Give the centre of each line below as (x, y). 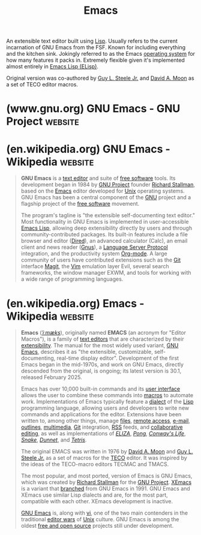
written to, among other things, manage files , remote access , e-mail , (105, 421)
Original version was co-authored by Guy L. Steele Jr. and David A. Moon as (100, 78)
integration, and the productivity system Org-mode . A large (94, 254)
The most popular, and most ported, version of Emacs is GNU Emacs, (106, 476)
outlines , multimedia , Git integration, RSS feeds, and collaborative (102, 427)
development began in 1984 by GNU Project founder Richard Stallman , (108, 185)
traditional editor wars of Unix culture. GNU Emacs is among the (100, 519)
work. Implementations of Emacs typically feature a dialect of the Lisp (107, 402)
